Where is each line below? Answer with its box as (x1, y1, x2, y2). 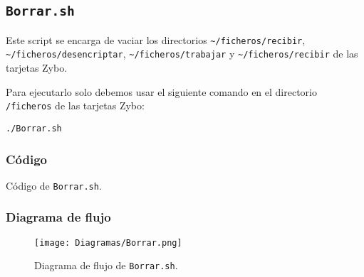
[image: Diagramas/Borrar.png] (34, 237, 182, 248)
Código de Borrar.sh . (6, 178, 102, 192)
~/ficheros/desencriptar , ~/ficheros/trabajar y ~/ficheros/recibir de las (6, 46, 358, 61)
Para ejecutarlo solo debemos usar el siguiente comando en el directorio (6, 84, 317, 99)
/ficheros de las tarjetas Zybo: (6, 98, 145, 113)
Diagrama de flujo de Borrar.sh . (34, 258, 178, 273)
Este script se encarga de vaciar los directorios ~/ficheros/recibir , (6, 32, 306, 47)
